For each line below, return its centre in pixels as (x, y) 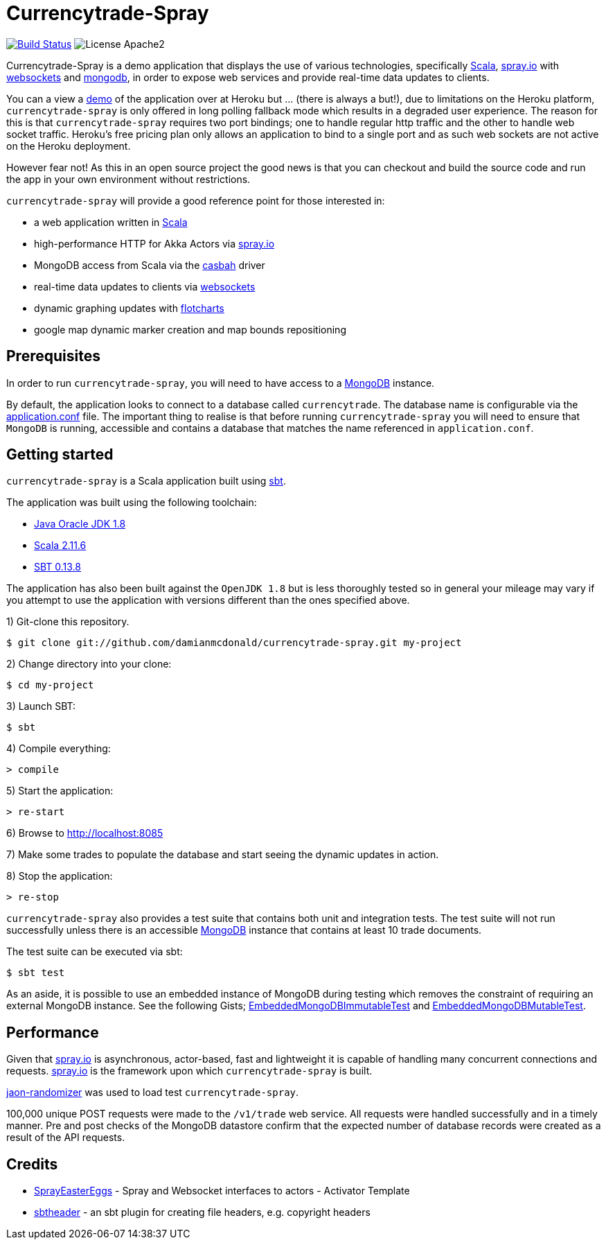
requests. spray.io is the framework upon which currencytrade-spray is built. (189, 1071)
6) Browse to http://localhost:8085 (85, 833)
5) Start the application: (60, 791)
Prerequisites (53, 356)
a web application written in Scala (111, 222)
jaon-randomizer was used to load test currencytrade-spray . (153, 1092)
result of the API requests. (66, 1138)
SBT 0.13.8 (58, 567)
